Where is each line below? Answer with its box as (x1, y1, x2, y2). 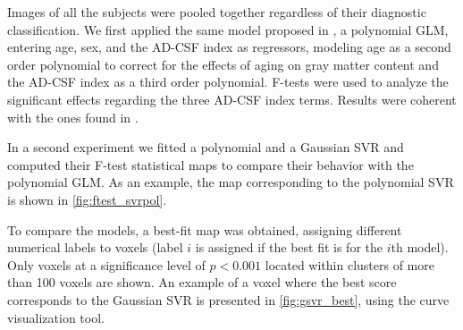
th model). (391, 238, 449, 257)
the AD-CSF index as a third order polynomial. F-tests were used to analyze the (7, 72, 449, 91)
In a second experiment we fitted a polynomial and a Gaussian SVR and (7, 138, 404, 157)
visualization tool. (7, 308, 105, 326)
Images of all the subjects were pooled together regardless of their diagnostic (7, 3, 426, 21)
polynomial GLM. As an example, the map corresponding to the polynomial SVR (7, 173, 454, 191)
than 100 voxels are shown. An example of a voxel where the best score (7, 273, 397, 292)
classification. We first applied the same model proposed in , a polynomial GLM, (7, 20, 449, 38)
